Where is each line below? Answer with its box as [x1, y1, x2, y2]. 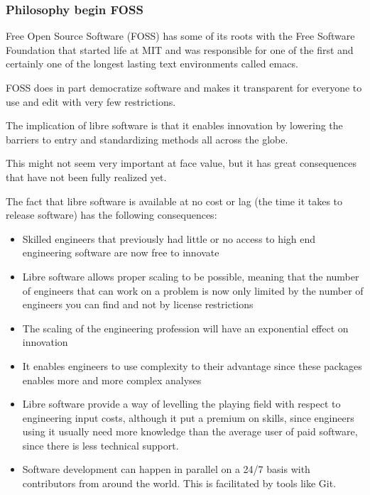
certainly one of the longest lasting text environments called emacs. [6, 56, 298, 71]
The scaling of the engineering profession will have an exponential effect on [22, 320, 349, 335]
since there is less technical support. [22, 437, 179, 452]
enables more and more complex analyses [22, 372, 202, 387]
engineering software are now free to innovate [22, 245, 219, 260]
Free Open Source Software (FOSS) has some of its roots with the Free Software [6, 28, 355, 43]
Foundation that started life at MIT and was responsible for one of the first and [6, 42, 354, 57]
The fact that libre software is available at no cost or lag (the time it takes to [6, 193, 343, 208]
